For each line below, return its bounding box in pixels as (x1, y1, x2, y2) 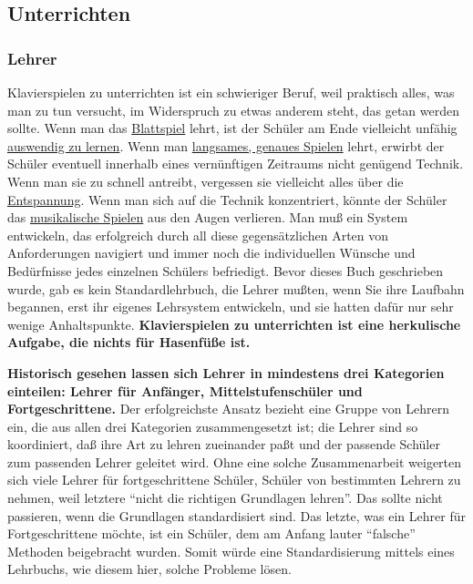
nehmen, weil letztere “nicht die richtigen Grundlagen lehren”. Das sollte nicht (7, 488, 443, 507)
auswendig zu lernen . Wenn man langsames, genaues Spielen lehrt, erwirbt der (7, 136, 445, 155)
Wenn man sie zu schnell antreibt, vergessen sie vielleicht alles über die (7, 171, 404, 190)
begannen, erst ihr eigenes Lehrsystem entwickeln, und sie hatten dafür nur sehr (7, 297, 454, 316)
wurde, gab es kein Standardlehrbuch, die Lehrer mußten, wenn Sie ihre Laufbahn (7, 279, 465, 298)
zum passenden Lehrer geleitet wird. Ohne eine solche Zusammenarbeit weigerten (7, 452, 462, 471)
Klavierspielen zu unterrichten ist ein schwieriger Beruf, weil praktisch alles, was (7, 83, 455, 101)
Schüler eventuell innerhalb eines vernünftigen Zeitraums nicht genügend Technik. (7, 154, 464, 173)
